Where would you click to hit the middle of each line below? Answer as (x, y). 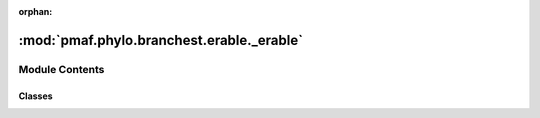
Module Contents (61, 69)
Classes (36, 96)
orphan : (35, 11)
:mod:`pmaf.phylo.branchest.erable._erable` (161, 40)
